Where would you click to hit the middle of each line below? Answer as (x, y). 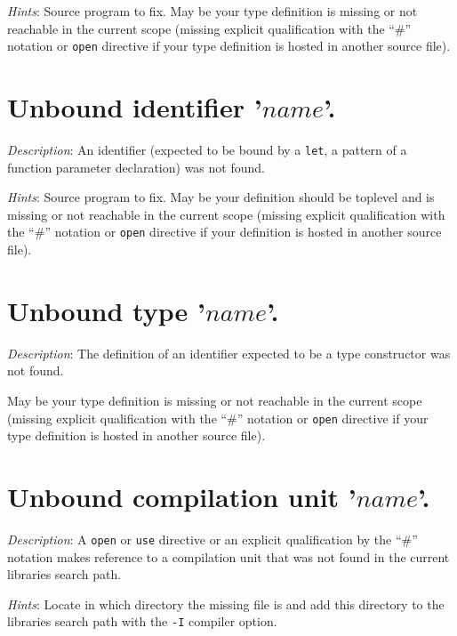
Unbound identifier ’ (135, 107)
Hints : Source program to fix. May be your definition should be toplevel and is (221, 197)
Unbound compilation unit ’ (182, 496)
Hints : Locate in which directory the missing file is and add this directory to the (226, 604)
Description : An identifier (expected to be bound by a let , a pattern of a (207, 149)
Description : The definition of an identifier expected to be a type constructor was (229, 353)
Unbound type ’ (106, 310)
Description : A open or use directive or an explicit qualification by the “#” (212, 539)
